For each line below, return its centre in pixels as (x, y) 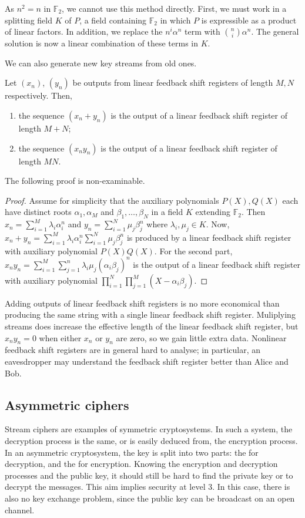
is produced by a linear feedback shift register (209, 237)
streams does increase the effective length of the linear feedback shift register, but (152, 326)
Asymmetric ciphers (67, 404)
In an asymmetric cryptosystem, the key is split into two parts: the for (132, 452)
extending (213, 212)
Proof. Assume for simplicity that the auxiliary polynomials (112, 200)
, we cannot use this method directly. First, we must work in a (174, 8)
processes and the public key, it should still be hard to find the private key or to (149, 475)
